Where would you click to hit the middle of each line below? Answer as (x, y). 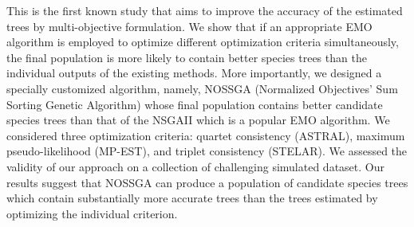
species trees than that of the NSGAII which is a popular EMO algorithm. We (198, 120)
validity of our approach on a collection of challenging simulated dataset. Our (195, 166)
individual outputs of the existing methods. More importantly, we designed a (194, 73)
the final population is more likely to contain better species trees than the (187, 57)
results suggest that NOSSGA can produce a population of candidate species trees (207, 182)
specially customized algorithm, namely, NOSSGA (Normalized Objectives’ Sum (202, 88)
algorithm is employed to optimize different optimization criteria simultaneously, (203, 42)
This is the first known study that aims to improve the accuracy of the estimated (205, 10)
